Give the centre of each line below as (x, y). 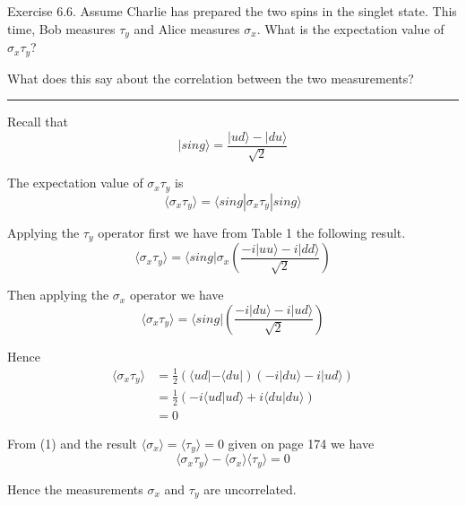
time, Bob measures (61, 28)
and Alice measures (187, 28)
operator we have (177, 295)
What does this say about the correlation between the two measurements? (211, 78)
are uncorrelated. (250, 489)
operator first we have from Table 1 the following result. (252, 232)
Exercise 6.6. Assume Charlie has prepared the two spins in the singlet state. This (232, 11)
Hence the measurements (75, 489)
